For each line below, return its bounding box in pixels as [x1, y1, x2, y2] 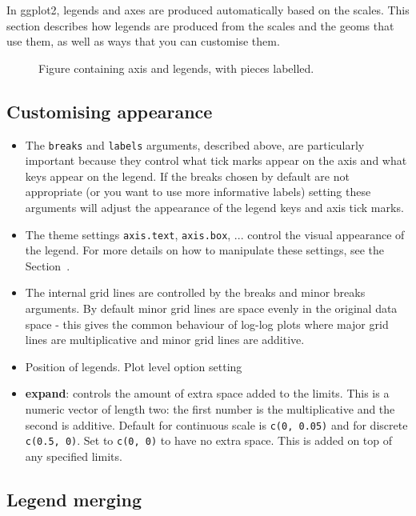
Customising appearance [6, 98, 213, 123]
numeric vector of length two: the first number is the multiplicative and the [25, 401, 395, 418]
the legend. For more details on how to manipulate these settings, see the [25, 242, 385, 258]
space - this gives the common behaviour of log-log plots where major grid [25, 315, 389, 332]
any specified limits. [25, 447, 122, 464]
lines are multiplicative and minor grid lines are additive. [25, 331, 305, 348]
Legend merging [6, 486, 142, 511]
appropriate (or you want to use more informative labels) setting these [25, 183, 371, 200]
